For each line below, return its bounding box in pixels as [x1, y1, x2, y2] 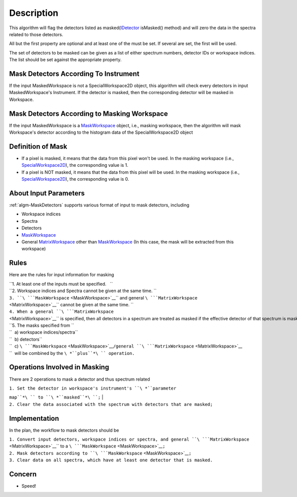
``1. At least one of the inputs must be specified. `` [9, 281, 113, 287]
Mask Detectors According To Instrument [9, 69, 140, 78]
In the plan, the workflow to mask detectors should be [9, 427, 119, 433]
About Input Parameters [9, 189, 85, 198]
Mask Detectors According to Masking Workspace [9, 109, 168, 118]
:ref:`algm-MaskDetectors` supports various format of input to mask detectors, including [9, 202, 190, 208]
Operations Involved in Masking [9, 363, 109, 371]
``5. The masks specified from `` [9, 322, 74, 329]
